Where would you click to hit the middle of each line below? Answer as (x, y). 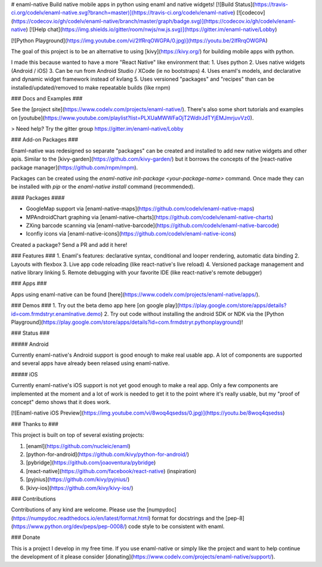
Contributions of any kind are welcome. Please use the (78, 510)
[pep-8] (235, 518)
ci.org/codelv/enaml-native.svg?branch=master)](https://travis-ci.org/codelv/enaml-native (122, 13)
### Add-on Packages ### (45, 140)
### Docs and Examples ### (47, 98)
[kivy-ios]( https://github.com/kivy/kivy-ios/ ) (80, 488)
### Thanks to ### (35, 424)
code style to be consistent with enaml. (177, 526)
